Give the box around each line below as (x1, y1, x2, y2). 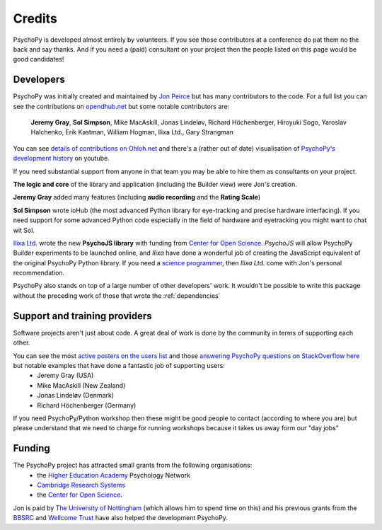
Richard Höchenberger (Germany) (37, 401, 137, 410)
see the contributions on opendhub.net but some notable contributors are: (13, 102, 230, 110)
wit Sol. (13, 226, 35, 234)
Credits (13, 11, 58, 26)
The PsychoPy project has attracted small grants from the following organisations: (13, 461, 253, 470)
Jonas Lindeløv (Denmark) (37, 391, 115, 400)
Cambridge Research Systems (37, 480, 126, 489)
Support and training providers (13, 310, 152, 322)
